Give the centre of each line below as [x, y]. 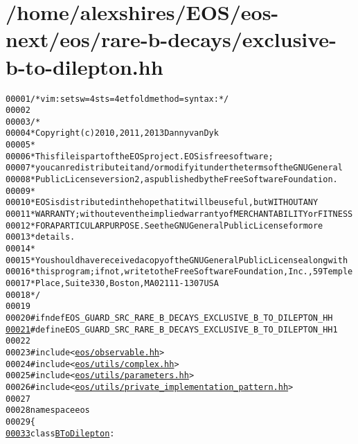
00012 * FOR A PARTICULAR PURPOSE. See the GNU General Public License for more [164, 225]
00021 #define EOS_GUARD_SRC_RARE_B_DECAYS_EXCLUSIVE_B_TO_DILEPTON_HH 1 [172, 329]
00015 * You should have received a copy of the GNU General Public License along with [177, 260]
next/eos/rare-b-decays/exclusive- [171, 39]
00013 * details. [41, 237]
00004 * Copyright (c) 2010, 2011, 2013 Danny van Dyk [112, 133]
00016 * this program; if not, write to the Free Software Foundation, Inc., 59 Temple [179, 272]
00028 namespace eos [48, 410]
